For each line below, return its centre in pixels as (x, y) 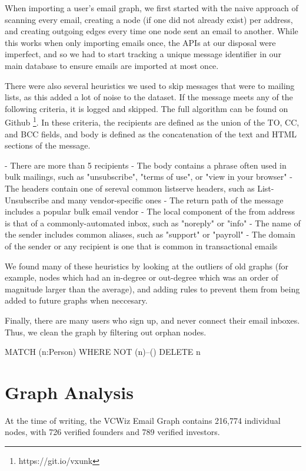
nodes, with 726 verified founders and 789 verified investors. (112, 432)
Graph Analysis (69, 392)
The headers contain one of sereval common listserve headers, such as (130, 188)
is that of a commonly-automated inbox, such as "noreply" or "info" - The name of (153, 223)
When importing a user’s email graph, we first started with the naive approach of (152, 8)
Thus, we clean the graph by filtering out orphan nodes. (106, 332)
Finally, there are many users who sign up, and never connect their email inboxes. (152, 320)
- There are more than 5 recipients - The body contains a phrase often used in (146, 165)
